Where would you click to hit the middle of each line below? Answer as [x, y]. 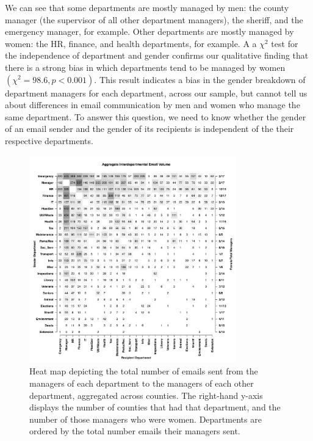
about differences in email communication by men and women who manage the [153, 105]
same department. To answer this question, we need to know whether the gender [156, 116]
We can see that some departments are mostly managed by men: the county [147, 7]
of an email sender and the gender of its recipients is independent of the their [149, 129]
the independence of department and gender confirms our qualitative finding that [157, 55]
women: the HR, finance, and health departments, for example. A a [131, 43]
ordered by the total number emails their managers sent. [135, 431]
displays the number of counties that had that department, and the [155, 407]
